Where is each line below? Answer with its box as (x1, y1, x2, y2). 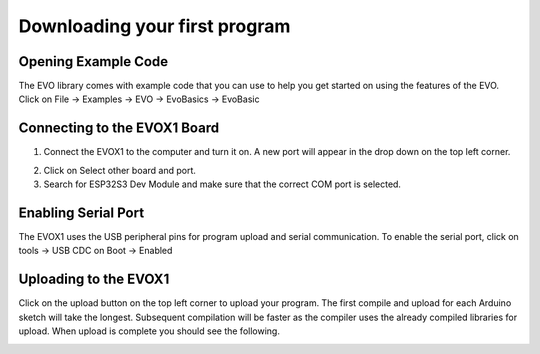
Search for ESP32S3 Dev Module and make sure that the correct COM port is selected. (43, 178, 402, 190)
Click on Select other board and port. (43, 164, 197, 176)
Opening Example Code (18, 53, 169, 70)
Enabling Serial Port (18, 204, 145, 221)
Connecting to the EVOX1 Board (18, 120, 220, 137)
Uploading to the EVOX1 (18, 271, 170, 288)
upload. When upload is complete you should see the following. (18, 325, 280, 337)
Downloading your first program (18, 15, 291, 37)
